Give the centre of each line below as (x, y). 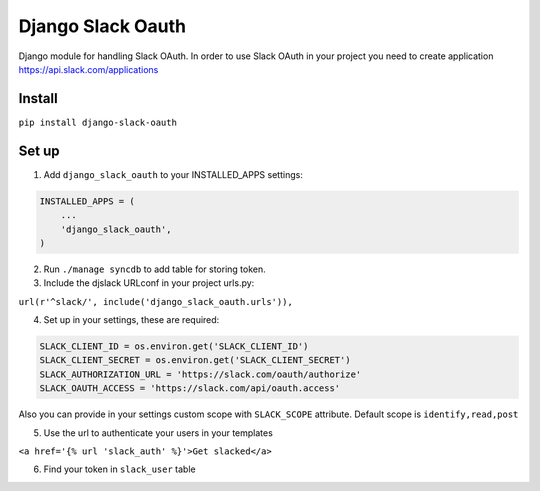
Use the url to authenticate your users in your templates (158, 432)
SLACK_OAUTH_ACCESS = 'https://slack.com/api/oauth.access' (190, 388)
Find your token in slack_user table (119, 469)
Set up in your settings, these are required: (131, 320)
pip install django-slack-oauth (97, 122)
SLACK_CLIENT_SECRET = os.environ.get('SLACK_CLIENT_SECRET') (195, 360)
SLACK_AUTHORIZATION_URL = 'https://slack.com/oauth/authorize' (200, 374)
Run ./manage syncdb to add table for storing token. (155, 269)
